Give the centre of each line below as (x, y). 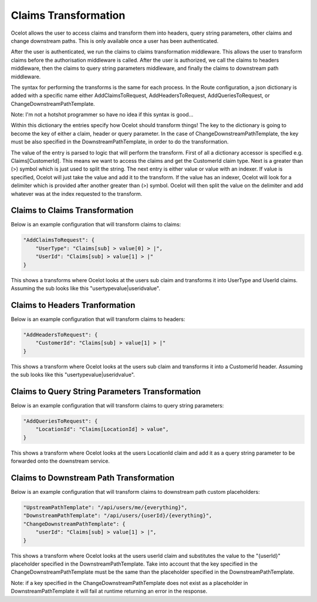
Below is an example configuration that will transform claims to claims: (96, 225)
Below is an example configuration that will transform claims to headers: (98, 319)
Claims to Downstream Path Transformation (93, 478)
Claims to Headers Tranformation (73, 305)
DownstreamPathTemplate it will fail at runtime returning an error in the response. (109, 591)
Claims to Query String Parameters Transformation (106, 391)
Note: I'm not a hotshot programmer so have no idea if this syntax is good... (102, 115)
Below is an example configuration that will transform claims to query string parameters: (117, 405)
